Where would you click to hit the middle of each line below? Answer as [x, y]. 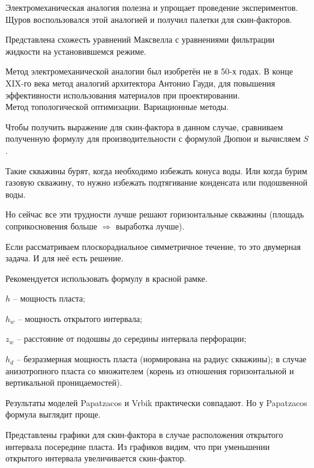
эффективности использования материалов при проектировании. [123, 95]
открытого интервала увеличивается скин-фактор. [96, 458]
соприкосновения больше [51, 226]
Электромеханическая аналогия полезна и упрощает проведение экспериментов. [152, 7]
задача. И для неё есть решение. [65, 258]
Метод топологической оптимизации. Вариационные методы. [117, 107]
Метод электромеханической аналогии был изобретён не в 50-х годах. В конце [149, 71]
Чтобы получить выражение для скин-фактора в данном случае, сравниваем [144, 126]
